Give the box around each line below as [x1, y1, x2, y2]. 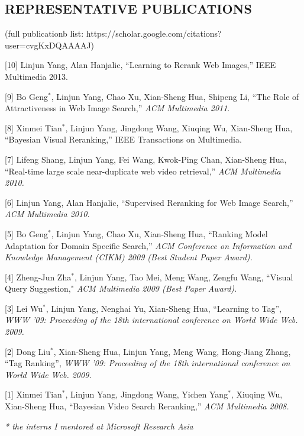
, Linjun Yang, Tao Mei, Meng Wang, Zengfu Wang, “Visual [74, 270, 293, 283]
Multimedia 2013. [5, 70, 68, 82]
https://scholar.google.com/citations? [86, 27, 222, 40]
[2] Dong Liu [5, 345, 51, 357]
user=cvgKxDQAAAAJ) [5, 38, 95, 51]
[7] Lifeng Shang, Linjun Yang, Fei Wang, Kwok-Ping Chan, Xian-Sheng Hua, [5, 153, 287, 165]
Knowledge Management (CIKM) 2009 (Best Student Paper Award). [5, 251, 253, 263]
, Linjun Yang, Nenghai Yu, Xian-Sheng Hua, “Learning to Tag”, [46, 302, 282, 314]
